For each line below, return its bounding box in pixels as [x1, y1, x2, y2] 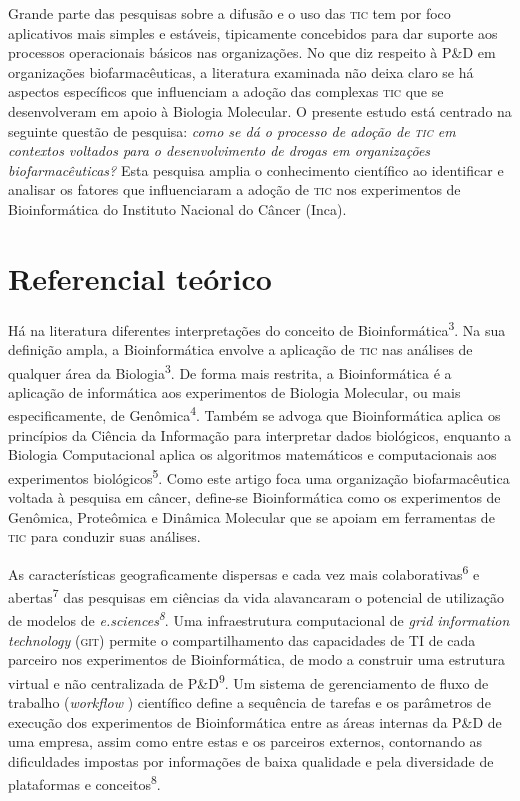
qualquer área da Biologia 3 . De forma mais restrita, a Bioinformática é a [8, 359, 452, 383]
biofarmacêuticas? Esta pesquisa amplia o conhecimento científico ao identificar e [8, 159, 504, 180]
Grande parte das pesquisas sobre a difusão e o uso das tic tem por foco [8, 3, 451, 23]
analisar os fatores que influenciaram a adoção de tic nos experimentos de [8, 179, 461, 200]
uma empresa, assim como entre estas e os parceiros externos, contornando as [8, 731, 483, 752]
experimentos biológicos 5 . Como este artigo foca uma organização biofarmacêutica [8, 464, 510, 488]
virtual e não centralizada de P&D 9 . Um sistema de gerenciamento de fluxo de [8, 669, 489, 693]
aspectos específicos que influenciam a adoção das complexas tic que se [8, 81, 444, 102]
